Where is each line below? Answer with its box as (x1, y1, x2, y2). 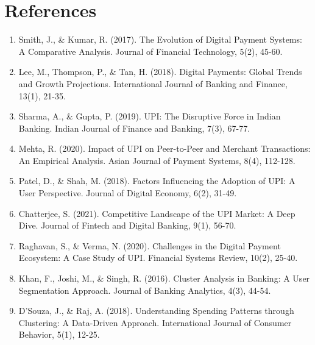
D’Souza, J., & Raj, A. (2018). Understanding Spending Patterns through (18, 304, 294, 317)
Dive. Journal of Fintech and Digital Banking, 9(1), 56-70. (18, 219, 236, 232)
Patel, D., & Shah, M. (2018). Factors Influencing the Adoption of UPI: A (18, 174, 296, 187)
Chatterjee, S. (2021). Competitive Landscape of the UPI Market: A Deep (18, 207, 296, 219)
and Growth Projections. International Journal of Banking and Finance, (18, 77, 288, 90)
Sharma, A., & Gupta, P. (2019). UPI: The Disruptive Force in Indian (18, 110, 281, 123)
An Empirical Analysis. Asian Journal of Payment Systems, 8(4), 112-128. (18, 154, 296, 166)
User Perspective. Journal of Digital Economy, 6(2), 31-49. (18, 187, 237, 199)
